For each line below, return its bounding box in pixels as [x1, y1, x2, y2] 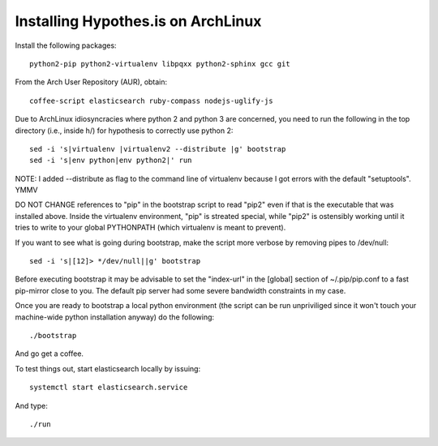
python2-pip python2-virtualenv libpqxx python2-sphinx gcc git [29, 59, 291, 68]
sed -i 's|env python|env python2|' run [29, 156, 192, 165]
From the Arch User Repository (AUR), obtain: [15, 77, 168, 87]
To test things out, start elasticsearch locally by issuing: [15, 363, 201, 373]
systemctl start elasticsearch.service [29, 383, 188, 392]
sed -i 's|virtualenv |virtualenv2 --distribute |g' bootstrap [29, 144, 286, 153]
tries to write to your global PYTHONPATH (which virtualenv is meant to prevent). [15, 223, 286, 233]
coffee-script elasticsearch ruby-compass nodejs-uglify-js [29, 96, 273, 105]
